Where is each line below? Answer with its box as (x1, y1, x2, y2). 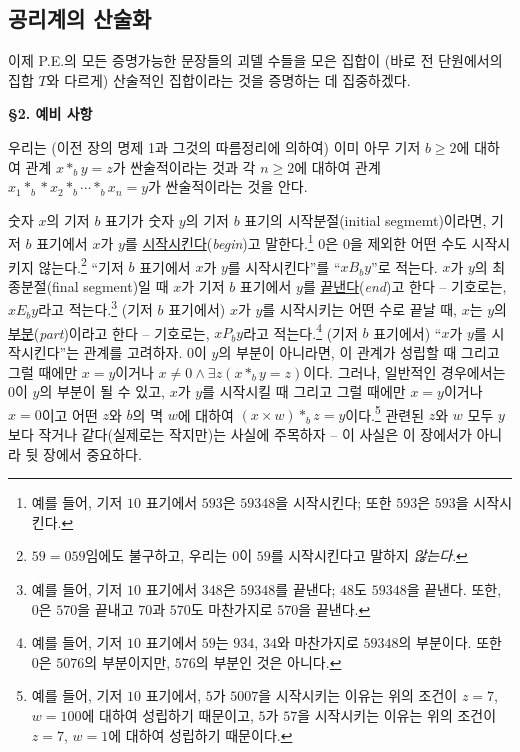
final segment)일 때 (52, 275, 169, 296)
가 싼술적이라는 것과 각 (112, 156, 256, 177)
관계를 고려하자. (83, 341, 183, 362)
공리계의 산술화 (8, 3, 152, 34)
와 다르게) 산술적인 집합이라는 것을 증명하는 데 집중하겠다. (46, 69, 411, 90)
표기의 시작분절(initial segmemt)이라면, (244, 209, 487, 230)
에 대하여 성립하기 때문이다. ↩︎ (108, 724, 293, 745)
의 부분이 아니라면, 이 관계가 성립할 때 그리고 (218, 341, 500, 362)
